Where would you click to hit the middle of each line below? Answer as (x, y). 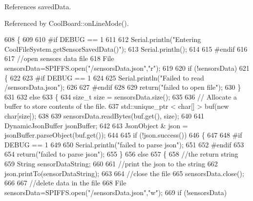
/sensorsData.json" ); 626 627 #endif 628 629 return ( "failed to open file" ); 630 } (123, 87)
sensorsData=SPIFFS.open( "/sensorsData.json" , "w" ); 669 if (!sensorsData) (116, 192)
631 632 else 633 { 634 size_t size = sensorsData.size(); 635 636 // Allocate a (121, 96)
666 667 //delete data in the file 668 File (65, 183)
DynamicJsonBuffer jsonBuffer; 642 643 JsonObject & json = (96, 125)
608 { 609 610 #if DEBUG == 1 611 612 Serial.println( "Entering (103, 39)
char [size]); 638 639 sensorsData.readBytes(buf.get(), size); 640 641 (104, 115)
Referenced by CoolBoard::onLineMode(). (67, 23)
